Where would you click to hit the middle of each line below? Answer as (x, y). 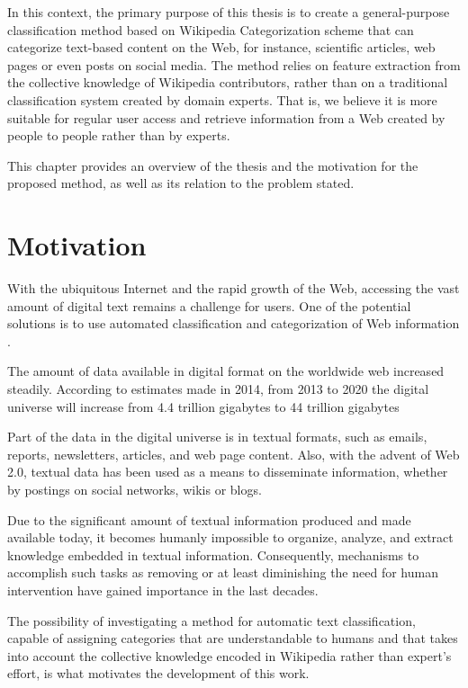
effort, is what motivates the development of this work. (158, 673)
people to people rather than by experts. (119, 135)
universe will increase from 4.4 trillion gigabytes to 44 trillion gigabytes (203, 406)
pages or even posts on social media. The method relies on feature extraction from (234, 64)
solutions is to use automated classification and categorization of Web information (234, 323)
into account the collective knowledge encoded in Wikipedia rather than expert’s (229, 655)
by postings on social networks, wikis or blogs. (135, 489)
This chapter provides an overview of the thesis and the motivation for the (213, 165)
